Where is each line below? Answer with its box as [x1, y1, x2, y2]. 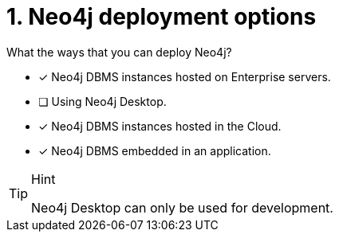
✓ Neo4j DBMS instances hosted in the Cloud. [38, 119, 282, 133]
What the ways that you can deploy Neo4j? [6, 45, 232, 59]
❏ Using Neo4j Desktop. [38, 94, 167, 108]
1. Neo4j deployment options [6, 3, 317, 30]
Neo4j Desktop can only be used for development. [31, 199, 333, 216]
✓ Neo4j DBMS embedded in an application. [38, 143, 271, 158]
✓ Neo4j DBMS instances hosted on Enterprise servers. [38, 69, 331, 84]
